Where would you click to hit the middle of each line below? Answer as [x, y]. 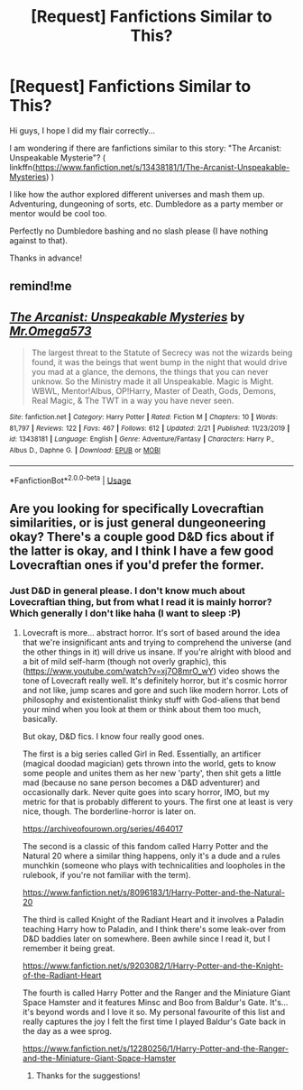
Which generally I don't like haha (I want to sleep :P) [125, 613]
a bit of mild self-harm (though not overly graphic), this [124, 662]
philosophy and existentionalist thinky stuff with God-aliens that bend [151, 700]
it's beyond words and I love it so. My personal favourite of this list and [154, 1012]
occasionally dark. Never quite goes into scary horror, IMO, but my [146, 792]
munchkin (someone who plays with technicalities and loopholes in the [154, 866]
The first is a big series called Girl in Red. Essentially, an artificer [142, 754]
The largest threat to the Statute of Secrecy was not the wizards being [162, 353]
